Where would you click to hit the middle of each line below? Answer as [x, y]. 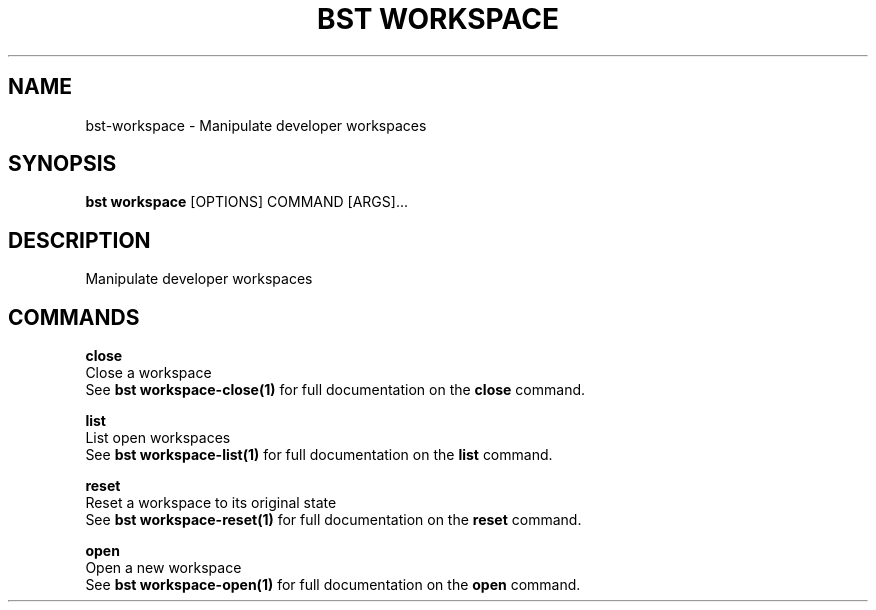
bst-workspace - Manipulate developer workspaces [256, 125]
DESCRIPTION [79, 240]
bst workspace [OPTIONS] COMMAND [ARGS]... [246, 202]
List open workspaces [158, 438]
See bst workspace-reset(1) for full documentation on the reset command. [333, 520]
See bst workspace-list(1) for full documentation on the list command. [319, 455]
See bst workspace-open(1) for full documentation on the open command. [333, 585]
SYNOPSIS [62, 164]
